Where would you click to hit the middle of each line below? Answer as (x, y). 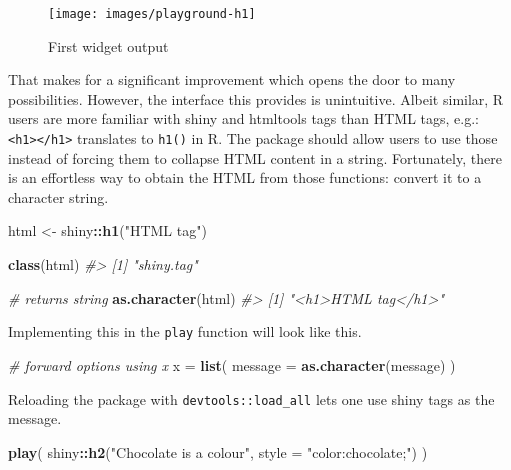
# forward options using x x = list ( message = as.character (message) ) (232, 364)
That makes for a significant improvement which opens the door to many (232, 79)
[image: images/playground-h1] (152, 14)
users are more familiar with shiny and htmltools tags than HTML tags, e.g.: (243, 118)
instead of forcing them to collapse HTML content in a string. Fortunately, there (255, 157)
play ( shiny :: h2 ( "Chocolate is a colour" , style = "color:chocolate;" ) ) (218, 451)
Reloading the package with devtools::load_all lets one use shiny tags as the (251, 398)
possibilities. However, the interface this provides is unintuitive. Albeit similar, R (256, 98)
